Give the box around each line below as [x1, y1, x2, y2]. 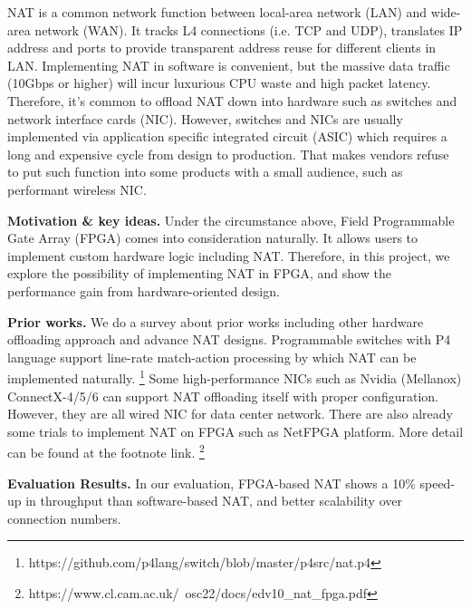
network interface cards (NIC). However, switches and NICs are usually [7, 109, 403, 128]
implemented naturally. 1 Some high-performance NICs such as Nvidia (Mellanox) [7, 366, 462, 387]
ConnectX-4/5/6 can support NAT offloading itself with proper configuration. [7, 386, 438, 405]
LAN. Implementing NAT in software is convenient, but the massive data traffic [7, 55, 450, 74]
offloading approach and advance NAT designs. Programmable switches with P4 [7, 330, 451, 349]
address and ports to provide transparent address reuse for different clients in [7, 38, 437, 57]
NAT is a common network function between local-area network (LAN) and [7, 3, 428, 21]
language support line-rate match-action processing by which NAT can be [7, 347, 417, 366]
